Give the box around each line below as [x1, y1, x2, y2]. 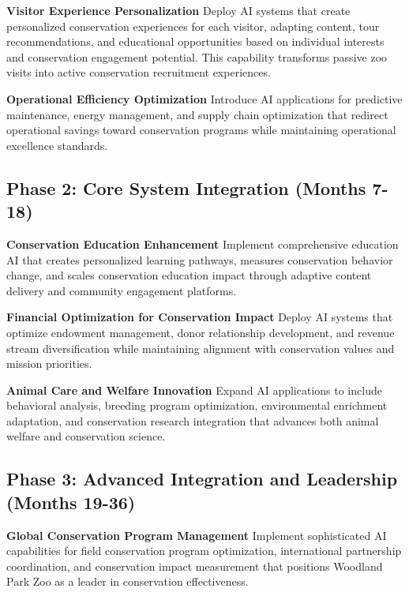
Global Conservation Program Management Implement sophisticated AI [6, 526, 387, 543]
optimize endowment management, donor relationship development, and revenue [6, 324, 395, 340]
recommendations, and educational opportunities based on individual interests [6, 33, 385, 50]
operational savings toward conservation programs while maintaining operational [6, 122, 396, 138]
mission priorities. [6, 355, 92, 372]
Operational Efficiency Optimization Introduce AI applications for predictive [6, 90, 403, 107]
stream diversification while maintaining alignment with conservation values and [6, 339, 395, 356]
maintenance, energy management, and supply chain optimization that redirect [6, 106, 388, 122]
